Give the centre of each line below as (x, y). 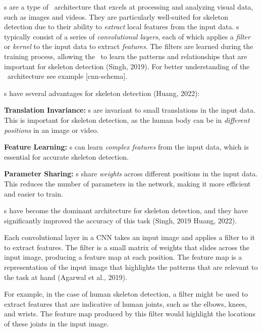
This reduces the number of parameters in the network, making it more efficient (127, 183)
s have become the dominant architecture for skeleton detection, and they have (126, 210)
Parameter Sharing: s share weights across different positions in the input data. (131, 174)
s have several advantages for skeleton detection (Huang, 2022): (102, 93)
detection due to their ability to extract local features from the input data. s (122, 27)
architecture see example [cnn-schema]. (67, 76)
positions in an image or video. (51, 130)
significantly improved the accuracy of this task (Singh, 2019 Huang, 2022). (121, 220)
